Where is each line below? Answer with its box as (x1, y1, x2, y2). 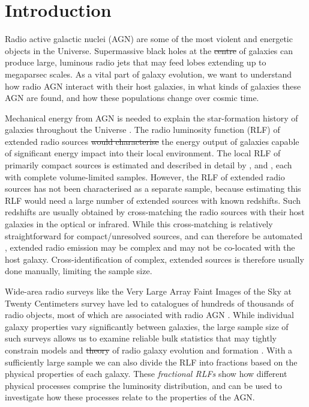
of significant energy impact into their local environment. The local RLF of (5, 147, 281, 159)
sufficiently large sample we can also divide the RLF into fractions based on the (5, 355, 298, 368)
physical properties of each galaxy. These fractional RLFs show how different (5, 367, 287, 380)
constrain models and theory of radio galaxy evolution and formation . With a (5, 343, 293, 356)
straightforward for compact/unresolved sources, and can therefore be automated (5, 229, 303, 242)
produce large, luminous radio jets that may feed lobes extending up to (5, 56, 266, 69)
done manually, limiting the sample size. (5, 265, 152, 277)
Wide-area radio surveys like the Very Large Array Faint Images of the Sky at (5, 285, 292, 297)
